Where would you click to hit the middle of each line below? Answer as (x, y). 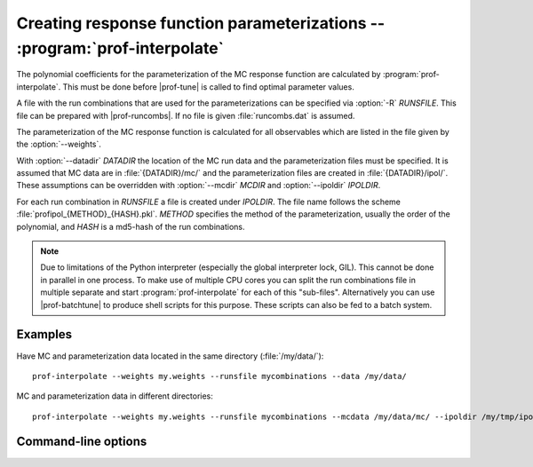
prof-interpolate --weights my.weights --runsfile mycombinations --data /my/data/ (220, 376)
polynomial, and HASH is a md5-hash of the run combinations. (131, 226)
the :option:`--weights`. (59, 144)
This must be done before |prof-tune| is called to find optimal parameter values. (208, 87)
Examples (44, 334)
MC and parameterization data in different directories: (115, 396)
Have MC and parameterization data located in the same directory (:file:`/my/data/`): (170, 356)
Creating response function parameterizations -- (201, 23)
